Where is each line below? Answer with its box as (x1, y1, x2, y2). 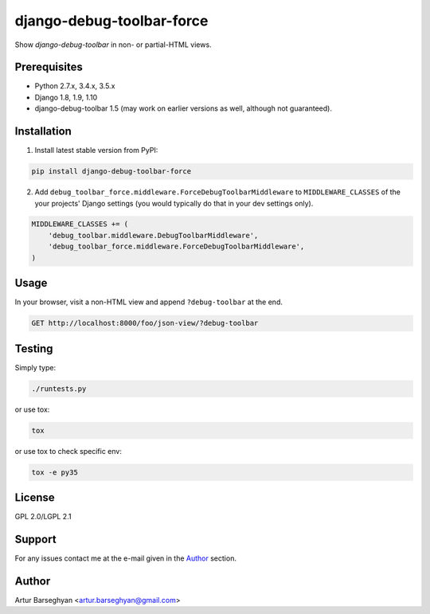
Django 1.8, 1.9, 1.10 (34, 92, 98, 102)
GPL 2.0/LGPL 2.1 (14, 512, 72, 522)
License (14, 491, 55, 504)
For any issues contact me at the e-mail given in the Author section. (14, 553, 236, 563)
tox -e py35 (31, 467, 79, 477)
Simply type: (14, 362, 56, 372)
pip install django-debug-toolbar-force (31, 167, 191, 176)
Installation (14, 124, 72, 139)
